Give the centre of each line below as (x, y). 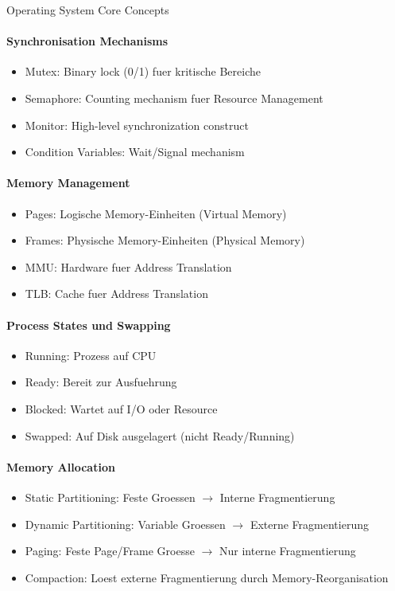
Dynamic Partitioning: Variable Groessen (125, 524)
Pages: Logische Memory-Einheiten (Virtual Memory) (156, 213)
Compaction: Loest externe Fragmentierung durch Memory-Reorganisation (207, 577)
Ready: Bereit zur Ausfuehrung (101, 382)
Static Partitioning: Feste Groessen (110, 497)
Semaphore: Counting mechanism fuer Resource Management (174, 98)
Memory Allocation (61, 466)
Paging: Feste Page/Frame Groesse (110, 551)
